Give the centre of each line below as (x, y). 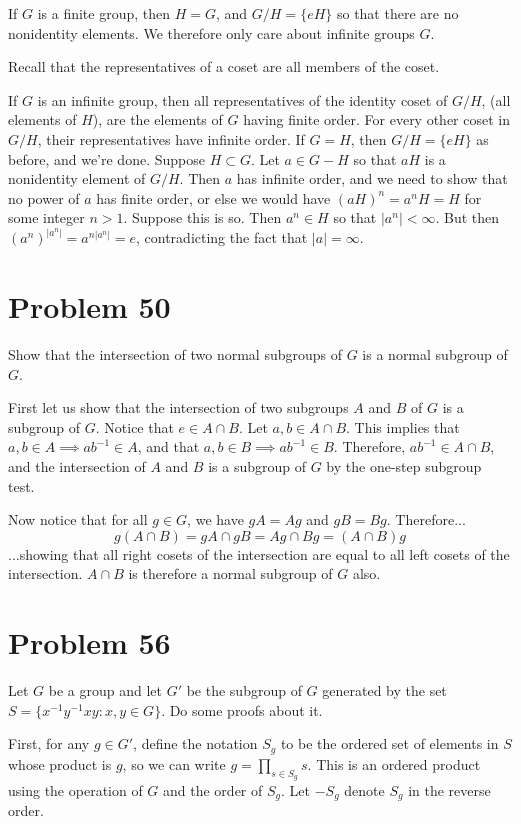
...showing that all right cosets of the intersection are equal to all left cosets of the (259, 553)
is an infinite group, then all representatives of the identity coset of (242, 99)
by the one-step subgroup (404, 466)
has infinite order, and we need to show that (372, 178)
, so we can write (174, 763)
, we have (215, 519)
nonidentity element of (77, 178)
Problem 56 (89, 642)
